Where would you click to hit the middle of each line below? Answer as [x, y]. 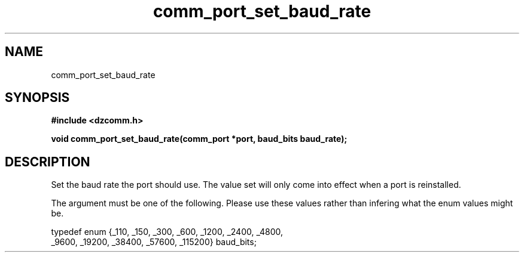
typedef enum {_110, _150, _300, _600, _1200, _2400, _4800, [167, 232]
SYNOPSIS [37, 98]
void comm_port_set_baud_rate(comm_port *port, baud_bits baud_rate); [199, 139]
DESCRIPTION [48, 162]
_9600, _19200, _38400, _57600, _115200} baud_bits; [154, 242]
